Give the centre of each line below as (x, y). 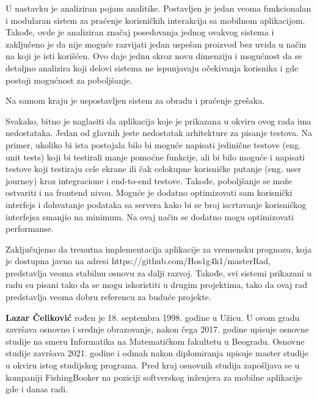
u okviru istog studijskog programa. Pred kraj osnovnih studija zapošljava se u (153, 365)
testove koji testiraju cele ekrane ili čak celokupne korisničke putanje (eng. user (154, 169)
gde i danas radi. (37, 389)
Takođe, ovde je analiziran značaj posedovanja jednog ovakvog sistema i (140, 32)
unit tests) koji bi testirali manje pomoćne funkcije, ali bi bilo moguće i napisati (155, 156)
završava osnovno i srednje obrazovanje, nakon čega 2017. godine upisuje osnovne (157, 329)
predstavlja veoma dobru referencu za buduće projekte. (108, 297)
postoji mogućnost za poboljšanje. (69, 80)
